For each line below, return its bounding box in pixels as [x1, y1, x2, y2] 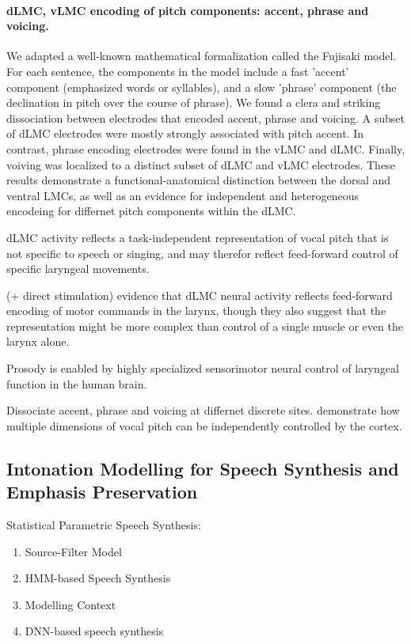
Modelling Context [25, 596, 116, 612]
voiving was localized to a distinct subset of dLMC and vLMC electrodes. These [6, 156, 395, 172]
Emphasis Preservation [6, 479, 198, 504]
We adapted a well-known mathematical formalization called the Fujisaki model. [6, 47, 397, 64]
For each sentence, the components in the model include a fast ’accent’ [6, 63, 349, 79]
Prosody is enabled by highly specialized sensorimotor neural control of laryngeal [6, 360, 399, 377]
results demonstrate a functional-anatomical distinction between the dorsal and [6, 172, 391, 188]
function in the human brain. [6, 375, 147, 392]
